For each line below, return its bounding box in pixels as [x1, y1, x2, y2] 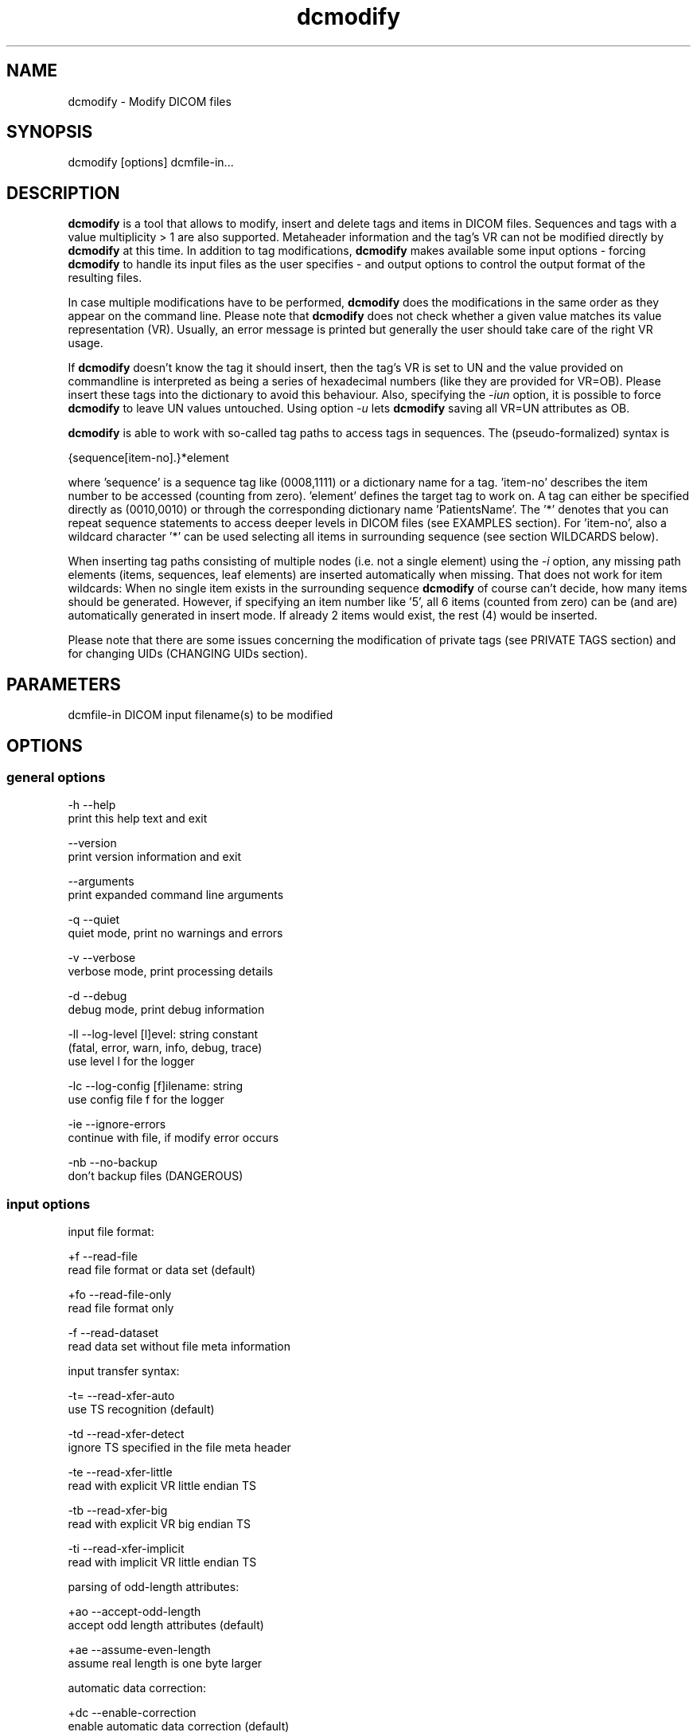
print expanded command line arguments [68, 888, 284, 902]
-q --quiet [68, 913, 120, 927]
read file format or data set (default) [68, 1263, 256, 1277]
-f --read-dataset [68, 1326, 159, 1340]
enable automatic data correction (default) [68, 1719, 290, 1734]
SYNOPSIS [6, 122, 93, 143]
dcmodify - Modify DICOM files [68, 94, 232, 108]
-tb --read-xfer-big [68, 1503, 168, 1518]
